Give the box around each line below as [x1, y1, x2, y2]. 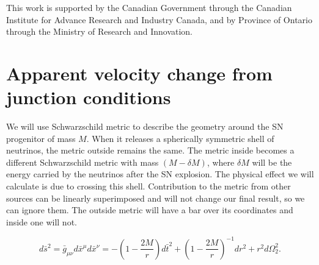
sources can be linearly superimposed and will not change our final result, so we [6, 191, 305, 204]
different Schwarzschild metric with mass [6, 155, 159, 168]
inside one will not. [6, 215, 77, 228]
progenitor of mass [6, 132, 76, 144]
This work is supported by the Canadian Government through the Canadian [6, 1, 292, 13]
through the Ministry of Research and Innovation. [6, 25, 193, 38]
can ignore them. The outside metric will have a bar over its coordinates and [6, 203, 293, 216]
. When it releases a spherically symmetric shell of [86, 132, 274, 144]
